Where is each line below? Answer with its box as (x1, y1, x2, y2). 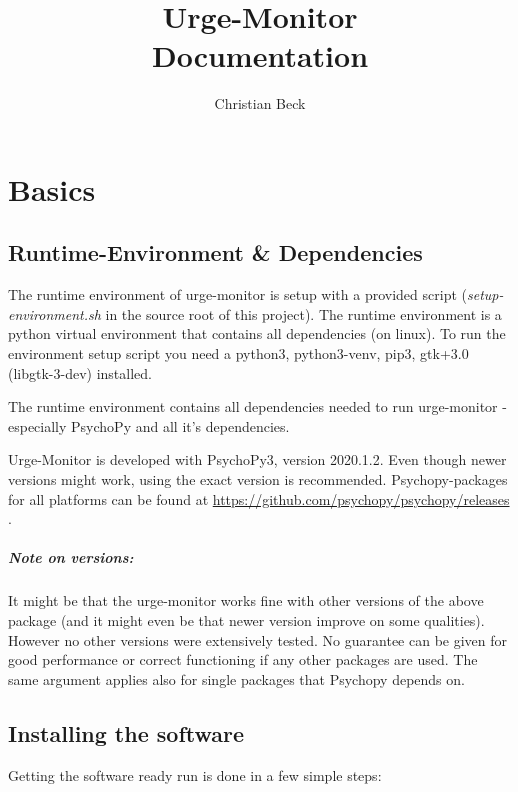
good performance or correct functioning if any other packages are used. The (8, 649, 478, 670)
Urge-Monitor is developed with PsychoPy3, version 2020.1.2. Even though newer (8, 449, 507, 470)
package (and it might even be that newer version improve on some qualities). (8, 609, 485, 630)
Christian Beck (214, 93, 306, 114)
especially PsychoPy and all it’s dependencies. (8, 415, 290, 436)
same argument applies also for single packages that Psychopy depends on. (8, 668, 465, 689)
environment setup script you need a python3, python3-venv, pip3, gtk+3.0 (8, 343, 469, 364)
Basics (8, 168, 96, 209)
